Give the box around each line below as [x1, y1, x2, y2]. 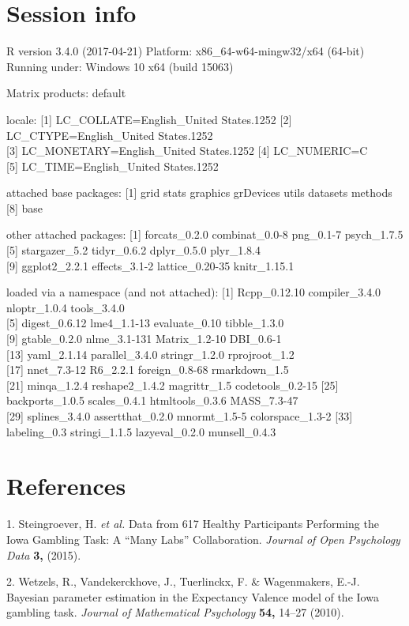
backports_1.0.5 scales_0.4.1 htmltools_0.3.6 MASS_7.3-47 [6, 392, 298, 409]
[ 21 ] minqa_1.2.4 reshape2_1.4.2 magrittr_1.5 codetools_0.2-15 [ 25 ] [6, 376, 339, 393]
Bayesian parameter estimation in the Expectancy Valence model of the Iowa [6, 588, 379, 605]
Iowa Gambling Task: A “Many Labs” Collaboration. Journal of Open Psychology [6, 530, 400, 547]
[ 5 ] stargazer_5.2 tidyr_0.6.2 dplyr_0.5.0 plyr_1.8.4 [6, 242, 261, 258]
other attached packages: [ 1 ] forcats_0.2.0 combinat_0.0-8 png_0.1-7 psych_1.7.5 [6, 226, 403, 243]
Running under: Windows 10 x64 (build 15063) [6, 58, 234, 74]
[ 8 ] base [6, 199, 43, 216]
